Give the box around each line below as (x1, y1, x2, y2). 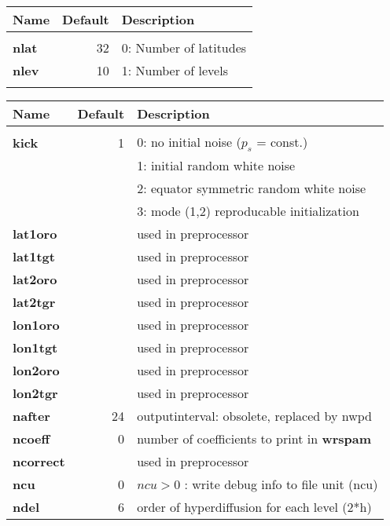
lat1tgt (13, 247, 55, 266)
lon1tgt (13, 338, 58, 357)
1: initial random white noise (137, 156, 296, 175)
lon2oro (13, 361, 60, 380)
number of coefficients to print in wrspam (137, 429, 372, 448)
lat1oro (13, 225, 57, 243)
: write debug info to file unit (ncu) (184, 475, 378, 494)
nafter (13, 407, 50, 426)
